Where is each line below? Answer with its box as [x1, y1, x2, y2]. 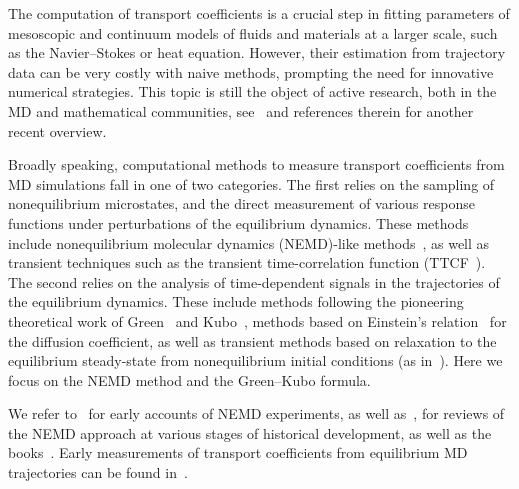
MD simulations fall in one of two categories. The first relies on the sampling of [8, 173, 495, 194]
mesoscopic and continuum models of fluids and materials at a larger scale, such [8, 22, 498, 43]
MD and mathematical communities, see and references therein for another [8, 100, 474, 121]
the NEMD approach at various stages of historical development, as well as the [8, 422, 492, 443]
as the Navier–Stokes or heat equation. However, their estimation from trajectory [8, 42, 506, 63]
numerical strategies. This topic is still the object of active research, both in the [8, 81, 497, 102]
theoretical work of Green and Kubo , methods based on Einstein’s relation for [8, 310, 507, 331]
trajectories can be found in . [8, 462, 188, 483]
